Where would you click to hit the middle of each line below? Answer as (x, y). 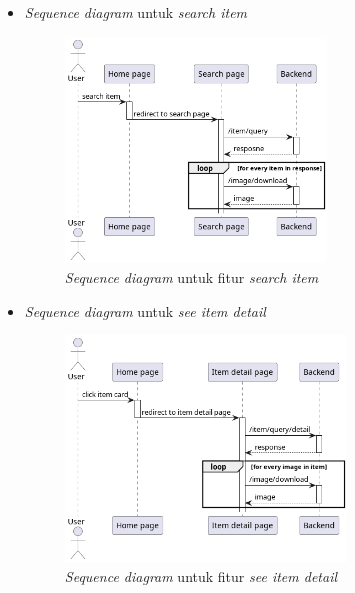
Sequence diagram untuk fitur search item (191, 276)
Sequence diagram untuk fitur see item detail (201, 575)
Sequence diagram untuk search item (136, 12)
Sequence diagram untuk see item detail (145, 310)
